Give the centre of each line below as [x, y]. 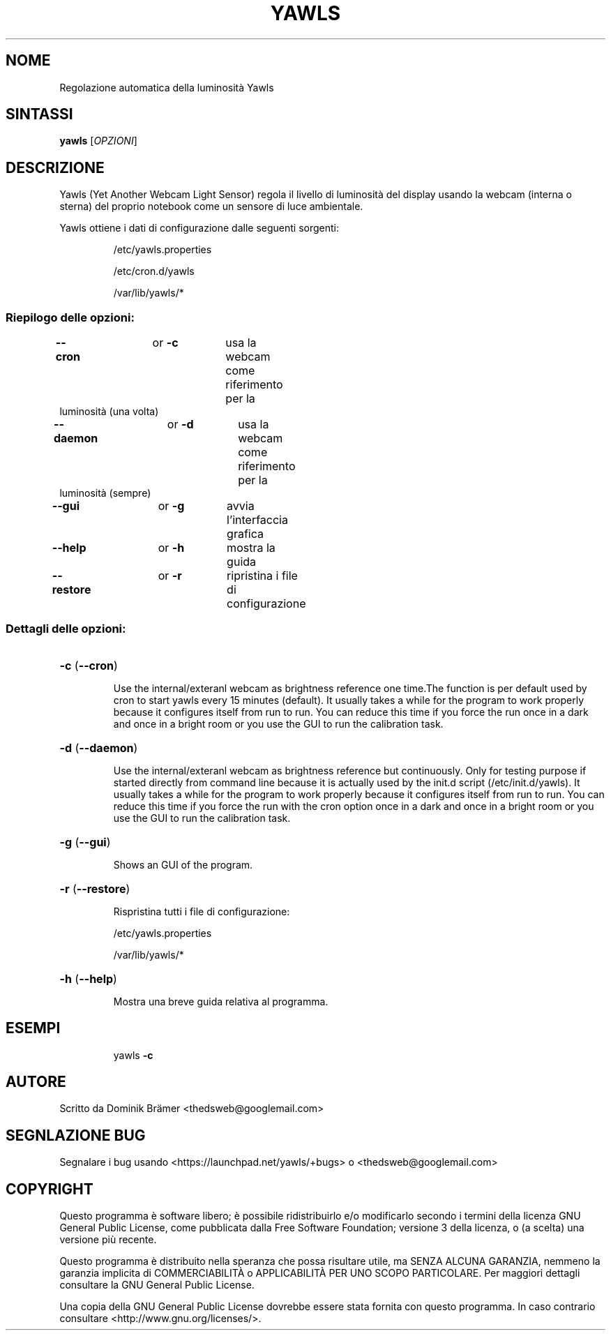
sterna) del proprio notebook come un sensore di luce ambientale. [211, 207]
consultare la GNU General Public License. [157, 1285]
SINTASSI [39, 114]
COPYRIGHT [50, 1189]
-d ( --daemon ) [99, 748]
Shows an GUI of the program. [183, 864]
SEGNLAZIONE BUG [76, 1135]
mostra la [251, 548]
